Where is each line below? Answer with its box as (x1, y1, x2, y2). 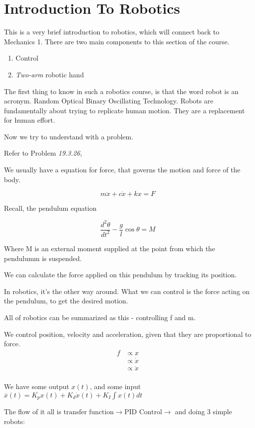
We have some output (4, 381, 69, 392)
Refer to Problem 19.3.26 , (4, 148, 82, 158)
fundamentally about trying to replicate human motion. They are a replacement (4, 105, 245, 115)
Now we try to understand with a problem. (4, 131, 134, 141)
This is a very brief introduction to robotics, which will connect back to (4, 27, 220, 37)
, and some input (89, 381, 141, 392)
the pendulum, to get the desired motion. (4, 296, 128, 306)
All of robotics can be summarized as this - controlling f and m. (4, 312, 196, 322)
